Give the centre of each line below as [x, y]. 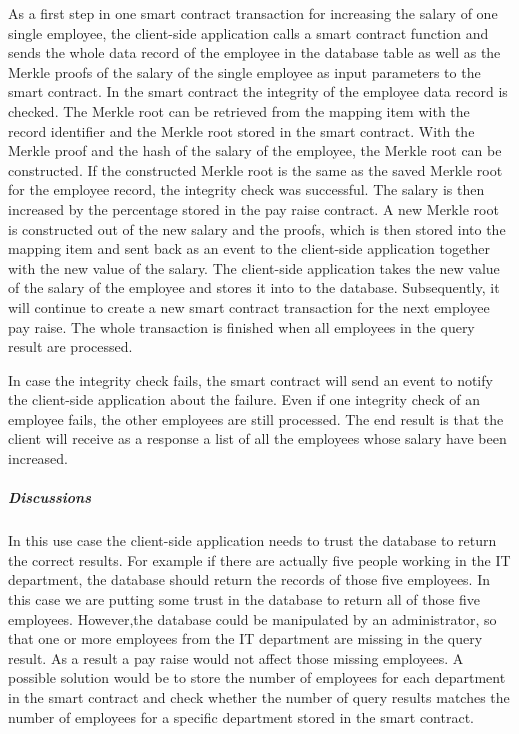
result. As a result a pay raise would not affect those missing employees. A [236, 657]
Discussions [50, 497]
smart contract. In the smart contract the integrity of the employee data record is [258, 91]
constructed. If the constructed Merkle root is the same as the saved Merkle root [255, 169]
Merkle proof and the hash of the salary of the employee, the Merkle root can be [255, 150]
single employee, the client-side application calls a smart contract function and [248, 32]
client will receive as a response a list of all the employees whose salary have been [257, 438]
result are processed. [70, 346]
